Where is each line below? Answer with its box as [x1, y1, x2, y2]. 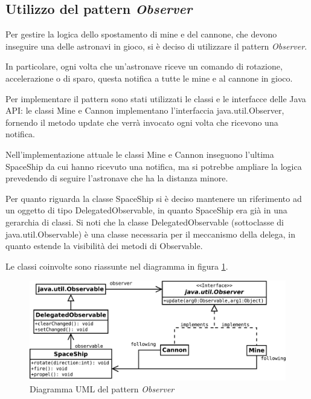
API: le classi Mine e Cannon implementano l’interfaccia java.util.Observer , [5, 104, 284, 117]
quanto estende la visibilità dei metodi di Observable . [5, 239, 203, 252]
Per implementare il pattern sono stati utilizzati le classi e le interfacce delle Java [5, 92, 306, 105]
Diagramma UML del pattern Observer [30, 382, 175, 395]
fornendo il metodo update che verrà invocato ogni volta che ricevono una [5, 115, 278, 128]
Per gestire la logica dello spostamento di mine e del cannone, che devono [5, 28, 277, 41]
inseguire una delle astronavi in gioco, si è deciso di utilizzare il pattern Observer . [5, 39, 307, 52]
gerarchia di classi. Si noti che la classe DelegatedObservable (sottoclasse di [5, 215, 284, 228]
